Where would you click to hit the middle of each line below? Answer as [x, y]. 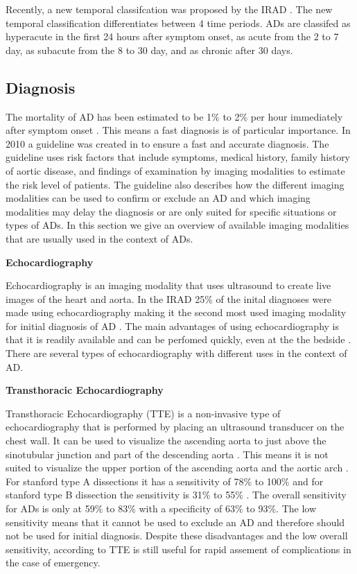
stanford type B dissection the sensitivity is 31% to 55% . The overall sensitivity [176, 495]
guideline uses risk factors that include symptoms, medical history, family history [178, 157]
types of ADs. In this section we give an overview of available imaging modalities [177, 225]
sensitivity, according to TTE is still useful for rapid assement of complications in [178, 549]
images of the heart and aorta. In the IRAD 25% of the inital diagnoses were [169, 298]
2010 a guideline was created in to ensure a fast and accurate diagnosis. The [167, 143]
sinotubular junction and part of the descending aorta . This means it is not [167, 454]
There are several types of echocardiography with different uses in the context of [176, 353]
